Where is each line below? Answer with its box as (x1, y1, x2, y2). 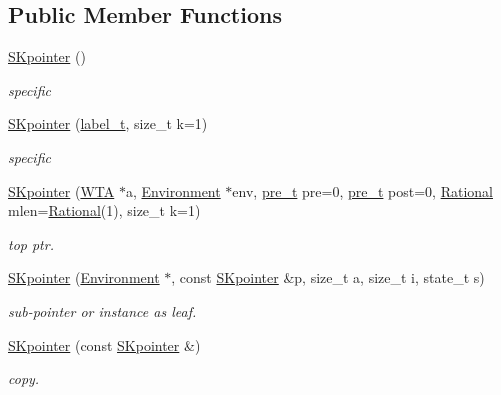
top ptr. (8, 233, 54, 254)
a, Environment (125, 180, 221, 201)
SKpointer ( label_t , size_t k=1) (8, 113, 208, 134)
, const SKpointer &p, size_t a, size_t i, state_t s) (171, 267, 485, 288)
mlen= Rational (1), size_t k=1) (8, 200, 201, 221)
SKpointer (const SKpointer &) (8, 334, 201, 355)
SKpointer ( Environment (8, 267, 160, 288)
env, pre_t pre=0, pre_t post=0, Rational (232, 180, 493, 201)
